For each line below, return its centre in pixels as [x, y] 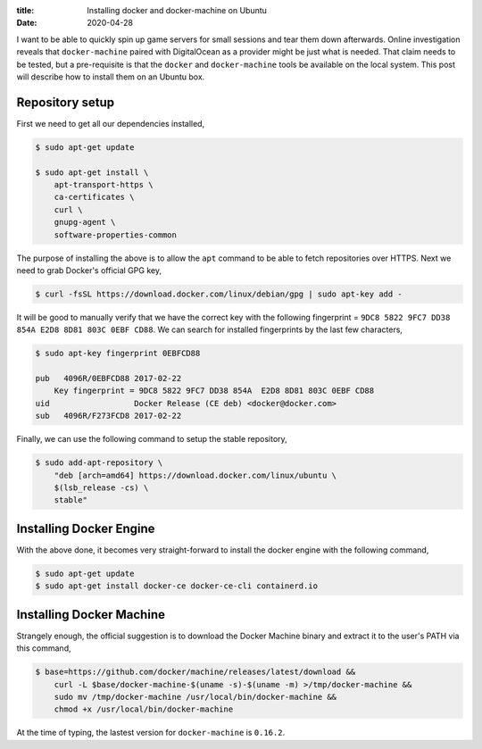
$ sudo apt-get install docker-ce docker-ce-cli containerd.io [177, 586]
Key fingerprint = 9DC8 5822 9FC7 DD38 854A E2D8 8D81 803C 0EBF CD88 [214, 391]
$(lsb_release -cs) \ [101, 488]
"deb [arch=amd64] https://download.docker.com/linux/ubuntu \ [195, 475]
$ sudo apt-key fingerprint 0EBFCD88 [118, 354]
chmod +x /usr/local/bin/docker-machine [144, 709]
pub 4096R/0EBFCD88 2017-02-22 [108, 379]
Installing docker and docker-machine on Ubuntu [177, 10]
